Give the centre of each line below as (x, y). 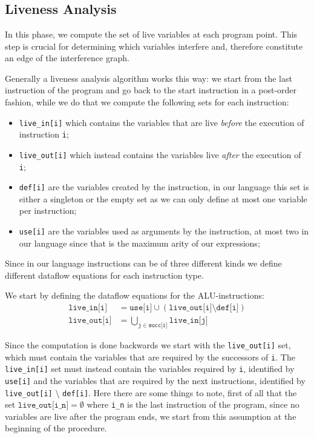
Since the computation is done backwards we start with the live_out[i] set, (148, 344)
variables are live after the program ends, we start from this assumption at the (151, 416)
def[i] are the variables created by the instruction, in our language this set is (164, 187)
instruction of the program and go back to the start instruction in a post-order (151, 90)
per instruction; (48, 211)
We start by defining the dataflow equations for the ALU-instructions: (135, 295)
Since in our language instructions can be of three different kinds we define (143, 263)
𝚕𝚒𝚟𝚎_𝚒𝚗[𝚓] (188, 321)
